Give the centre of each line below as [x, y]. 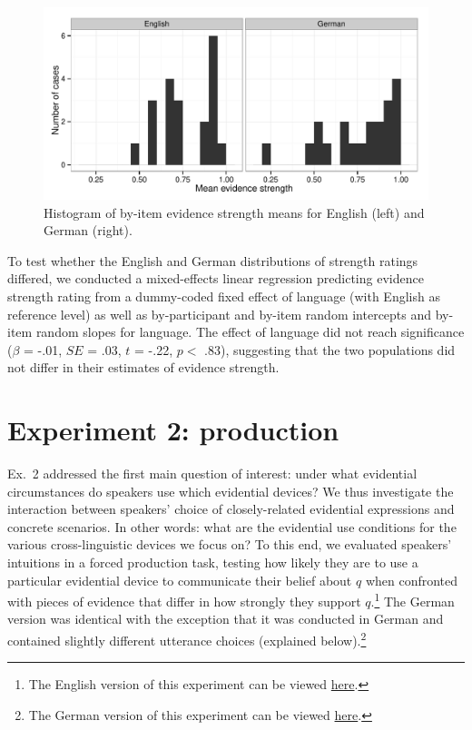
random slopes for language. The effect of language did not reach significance [250, 332]
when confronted [412, 580]
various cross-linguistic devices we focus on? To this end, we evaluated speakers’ [230, 544]
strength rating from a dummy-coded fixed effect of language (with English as [224, 296]
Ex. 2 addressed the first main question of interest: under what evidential [212, 474]
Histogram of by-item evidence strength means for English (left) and [234, 212]
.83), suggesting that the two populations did [330, 349]
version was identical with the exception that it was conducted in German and [226, 619]
